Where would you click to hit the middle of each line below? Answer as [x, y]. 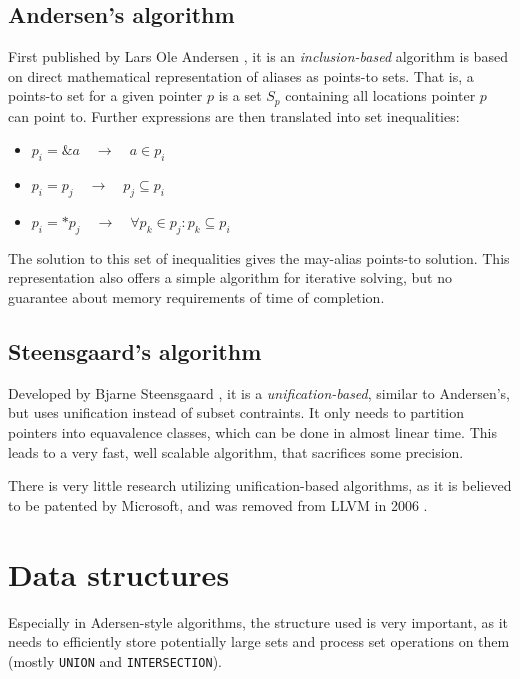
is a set [240, 95]
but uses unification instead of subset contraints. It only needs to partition [236, 412]
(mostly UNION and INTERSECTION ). [115, 660]
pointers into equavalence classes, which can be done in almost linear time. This [252, 432]
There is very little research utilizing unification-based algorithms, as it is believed [260, 485]
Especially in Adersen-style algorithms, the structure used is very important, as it [258, 621]
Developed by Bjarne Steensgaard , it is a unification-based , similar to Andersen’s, [259, 392]
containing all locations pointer [380, 95]
